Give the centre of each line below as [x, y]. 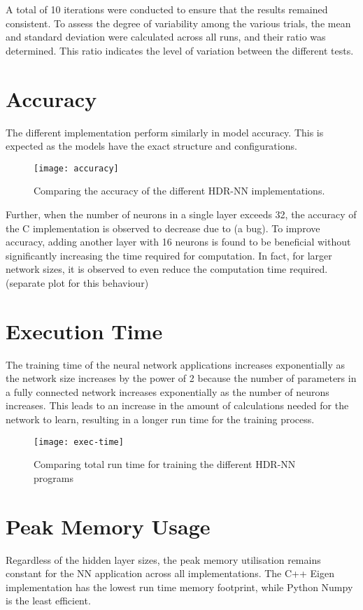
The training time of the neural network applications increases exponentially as [176, 364]
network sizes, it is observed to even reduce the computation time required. [167, 269]
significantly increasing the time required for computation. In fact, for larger [169, 255]
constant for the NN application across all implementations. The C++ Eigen [170, 573]
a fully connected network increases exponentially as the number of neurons [168, 391]
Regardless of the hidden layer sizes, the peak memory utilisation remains [163, 559]
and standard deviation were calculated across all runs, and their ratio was [166, 37]
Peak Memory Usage [108, 526]
